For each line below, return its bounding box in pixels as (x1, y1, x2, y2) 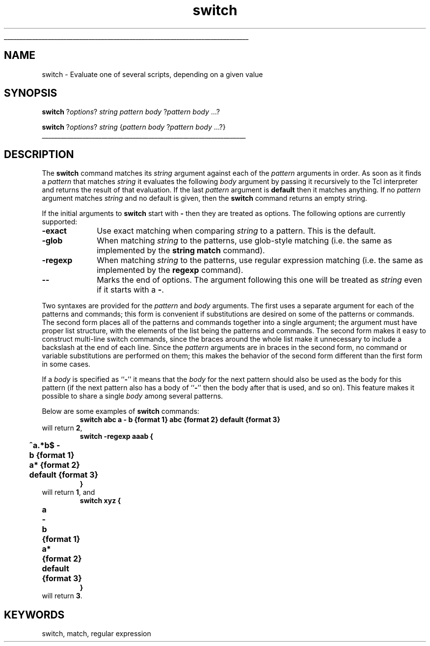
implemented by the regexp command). (97, 265, 243, 275)
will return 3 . (42, 592, 82, 600)
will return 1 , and (42, 488, 95, 497)
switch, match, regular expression (42, 629, 151, 638)
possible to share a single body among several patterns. (42, 392, 223, 401)
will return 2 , (42, 424, 82, 432)
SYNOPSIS (4, 87, 57, 100)
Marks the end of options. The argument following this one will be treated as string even (97, 275, 422, 285)
